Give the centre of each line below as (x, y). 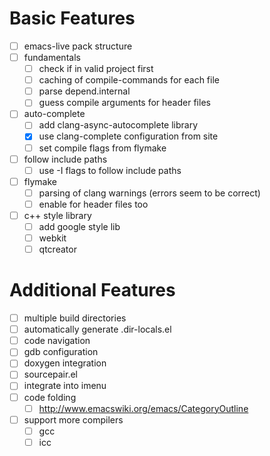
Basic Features (72, 18)
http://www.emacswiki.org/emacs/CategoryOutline (143, 408)
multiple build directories (75, 318)
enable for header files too (93, 204)
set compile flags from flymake (102, 148)
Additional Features (92, 290)
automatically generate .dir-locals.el (97, 329)
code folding (50, 397)
